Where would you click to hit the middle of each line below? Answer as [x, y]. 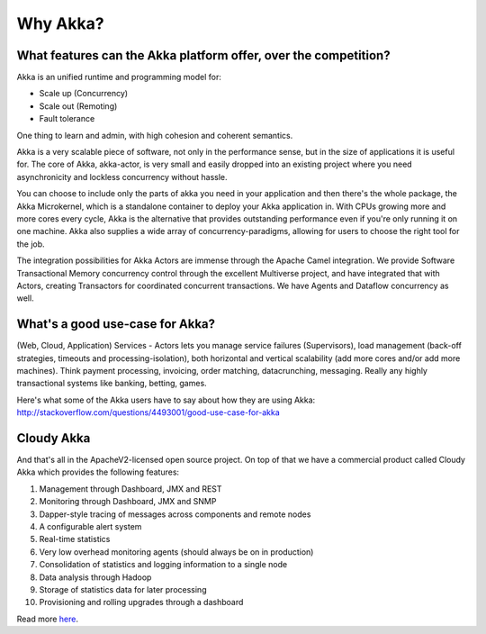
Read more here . [47, 619]
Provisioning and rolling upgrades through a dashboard [141, 602]
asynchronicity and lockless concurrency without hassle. [122, 177]
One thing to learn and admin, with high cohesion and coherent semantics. [155, 135]
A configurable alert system [90, 527]
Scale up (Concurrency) [84, 94]
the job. [31, 244]
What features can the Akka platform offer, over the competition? [203, 55]
